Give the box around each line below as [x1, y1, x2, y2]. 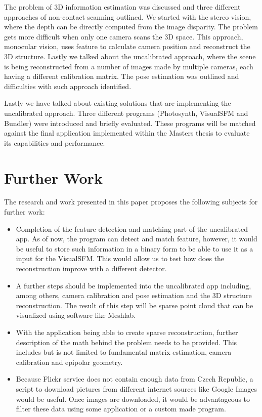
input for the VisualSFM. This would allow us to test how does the [16, 253, 225, 264]
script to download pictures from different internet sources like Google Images [16, 383, 257, 394]
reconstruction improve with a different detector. [16, 263, 167, 273]
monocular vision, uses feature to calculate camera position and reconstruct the [4, 41, 250, 52]
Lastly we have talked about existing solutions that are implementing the [4, 98, 231, 108]
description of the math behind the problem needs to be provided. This [16, 337, 237, 347]
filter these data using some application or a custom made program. [16, 403, 226, 414]
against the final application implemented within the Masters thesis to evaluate [4, 128, 250, 138]
